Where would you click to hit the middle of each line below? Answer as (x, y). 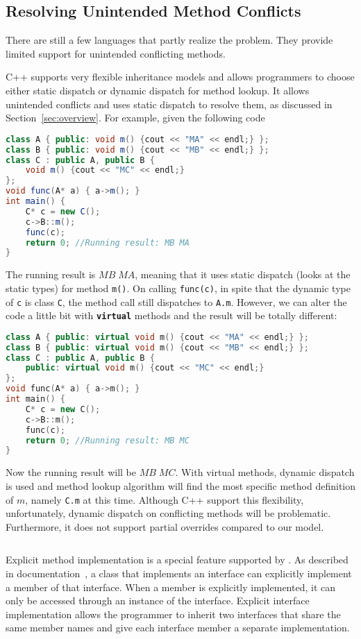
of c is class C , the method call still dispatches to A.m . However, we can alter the (176, 301)
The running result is (51, 274)
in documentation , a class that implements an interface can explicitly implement (179, 573)
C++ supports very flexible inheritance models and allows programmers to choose (180, 77)
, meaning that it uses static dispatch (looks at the (243, 274)
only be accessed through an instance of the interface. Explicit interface (158, 600)
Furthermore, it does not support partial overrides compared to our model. (165, 526)
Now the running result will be (71, 472)
